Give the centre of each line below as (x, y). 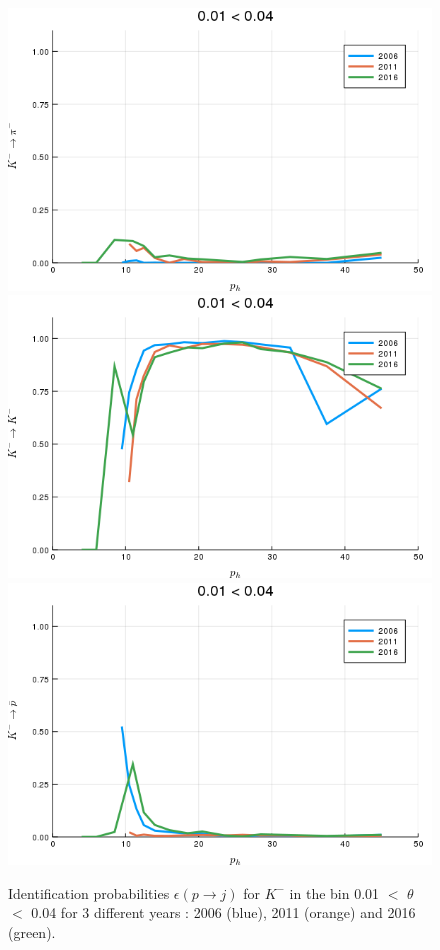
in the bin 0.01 (334, 892)
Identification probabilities (89, 892)
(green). (32, 931)
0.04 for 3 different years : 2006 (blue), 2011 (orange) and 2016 (223, 912)
